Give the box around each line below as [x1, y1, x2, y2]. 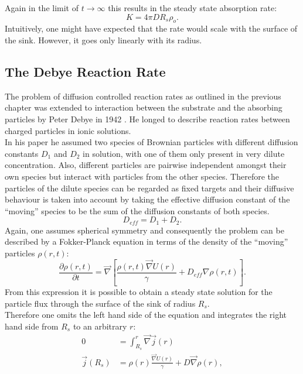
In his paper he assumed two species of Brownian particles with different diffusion [5, 136, 298, 148]
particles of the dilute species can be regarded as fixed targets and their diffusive [5, 181, 294, 194]
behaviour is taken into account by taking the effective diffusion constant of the [5, 193, 290, 205]
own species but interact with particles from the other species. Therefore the [5, 170, 280, 182]
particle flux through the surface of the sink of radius [5, 297, 196, 309]
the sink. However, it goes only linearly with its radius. [5, 33, 202, 46]
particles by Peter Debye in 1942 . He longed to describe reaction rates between [5, 112, 290, 125]
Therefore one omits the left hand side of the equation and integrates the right [5, 308, 287, 321]
